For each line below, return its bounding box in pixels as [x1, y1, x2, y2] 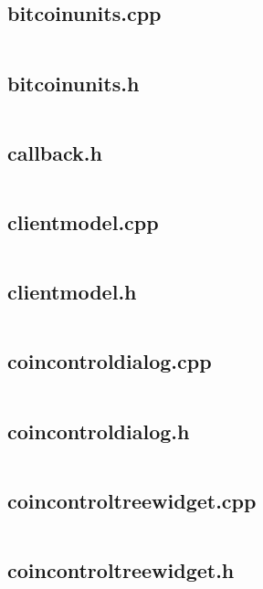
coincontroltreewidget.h [7, 556, 235, 584]
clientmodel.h [7, 278, 137, 306]
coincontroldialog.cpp [7, 347, 212, 375]
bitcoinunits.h [7, 68, 140, 97]
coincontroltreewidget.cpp [7, 486, 257, 514]
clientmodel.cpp [7, 208, 159, 236]
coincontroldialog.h [7, 416, 190, 445]
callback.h [7, 138, 102, 166]
